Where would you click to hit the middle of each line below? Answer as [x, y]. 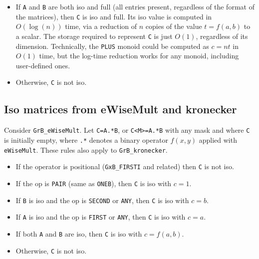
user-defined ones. [43, 65]
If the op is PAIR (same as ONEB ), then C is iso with [94, 183]
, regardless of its [222, 36]
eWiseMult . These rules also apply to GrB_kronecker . [86, 149]
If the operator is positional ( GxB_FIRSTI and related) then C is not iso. [125, 166]
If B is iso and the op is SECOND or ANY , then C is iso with [102, 200]
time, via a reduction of [101, 26]
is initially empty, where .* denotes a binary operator [86, 139]
